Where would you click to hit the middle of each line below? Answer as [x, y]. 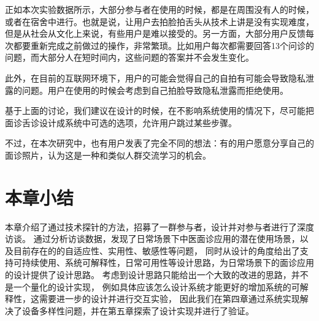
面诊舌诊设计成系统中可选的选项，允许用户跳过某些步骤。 [121, 122]
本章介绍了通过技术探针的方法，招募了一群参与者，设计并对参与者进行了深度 [159, 226]
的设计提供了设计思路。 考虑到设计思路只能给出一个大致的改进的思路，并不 [157, 275]
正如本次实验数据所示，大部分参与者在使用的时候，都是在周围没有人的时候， [159, 9]
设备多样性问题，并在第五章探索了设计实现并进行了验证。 [138, 310]
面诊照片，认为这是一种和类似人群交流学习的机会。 [108, 155]
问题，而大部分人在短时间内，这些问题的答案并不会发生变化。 [129, 57]
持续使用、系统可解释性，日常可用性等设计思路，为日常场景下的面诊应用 [168, 262]
